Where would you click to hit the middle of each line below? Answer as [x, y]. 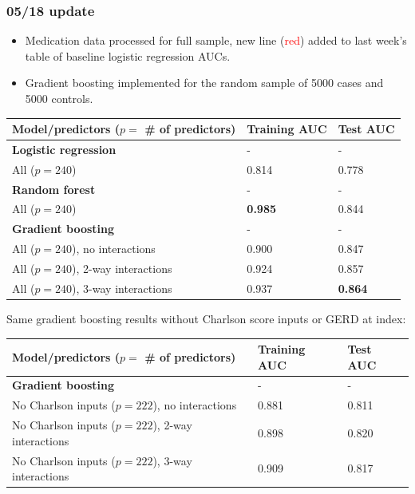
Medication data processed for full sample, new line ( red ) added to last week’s [216, 40]
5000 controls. [59, 98]
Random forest [54, 189]
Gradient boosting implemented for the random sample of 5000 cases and [204, 83]
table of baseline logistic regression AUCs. [128, 55]
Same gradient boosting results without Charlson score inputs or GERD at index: [206, 318]
